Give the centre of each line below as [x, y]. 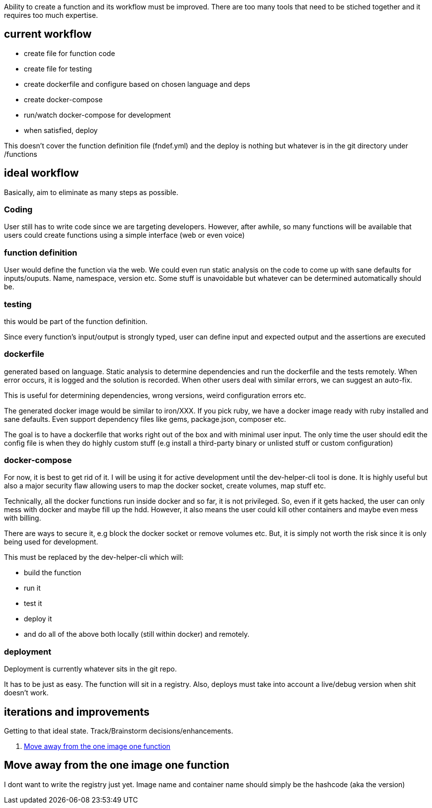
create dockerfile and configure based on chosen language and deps [137, 84]
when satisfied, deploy [61, 130]
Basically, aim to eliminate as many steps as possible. [91, 192]
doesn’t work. [26, 693]
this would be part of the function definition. [76, 321]
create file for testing [58, 68]
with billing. [23, 518]
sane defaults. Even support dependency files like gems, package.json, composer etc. [145, 419]
